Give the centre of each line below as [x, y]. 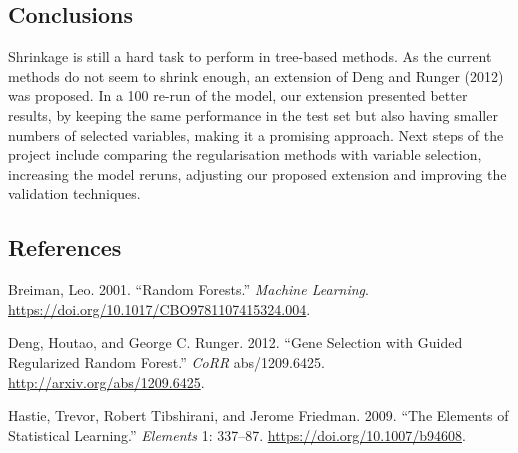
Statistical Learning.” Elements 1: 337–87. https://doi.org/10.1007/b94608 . [237, 434]
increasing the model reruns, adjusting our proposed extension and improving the [257, 173]
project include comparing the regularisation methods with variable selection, [245, 154]
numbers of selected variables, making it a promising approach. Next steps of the [256, 134]
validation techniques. [74, 193]
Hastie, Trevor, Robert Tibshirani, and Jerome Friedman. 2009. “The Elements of [258, 415]
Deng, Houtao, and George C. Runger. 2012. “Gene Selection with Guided [235, 342]
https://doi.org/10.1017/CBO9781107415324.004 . [159, 308]
